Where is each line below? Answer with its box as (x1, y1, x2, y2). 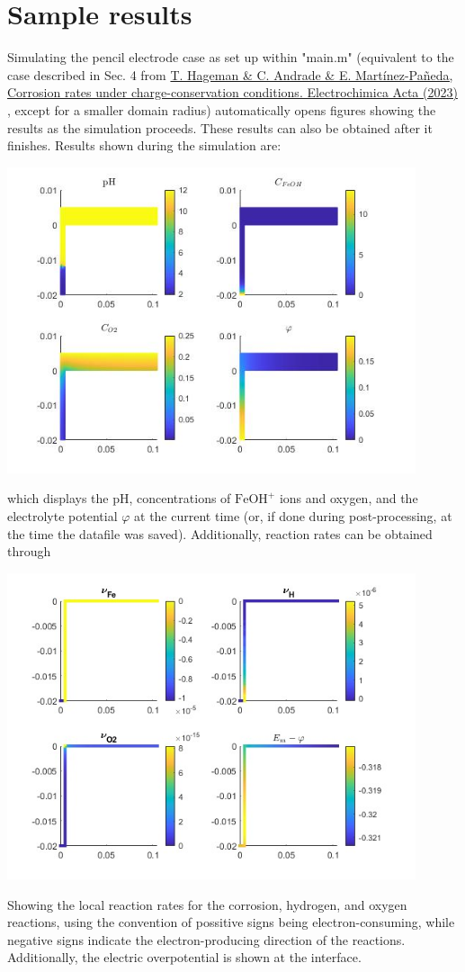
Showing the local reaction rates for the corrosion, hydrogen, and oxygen (7, 895, 407, 913)
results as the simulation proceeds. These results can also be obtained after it (7, 118, 433, 137)
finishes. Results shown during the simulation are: (7, 136, 282, 155)
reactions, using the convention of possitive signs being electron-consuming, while (7, 913, 455, 931)
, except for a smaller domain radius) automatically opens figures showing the (7, 100, 436, 119)
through (7, 542, 51, 561)
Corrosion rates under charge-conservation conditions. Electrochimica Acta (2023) (7, 83, 458, 102)
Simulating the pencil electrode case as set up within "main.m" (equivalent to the (7, 48, 454, 67)
